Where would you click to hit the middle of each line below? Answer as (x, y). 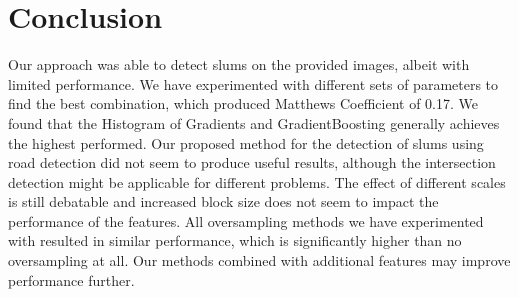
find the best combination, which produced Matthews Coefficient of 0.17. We (243, 103)
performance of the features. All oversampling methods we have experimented (246, 220)
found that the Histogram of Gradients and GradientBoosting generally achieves (254, 122)
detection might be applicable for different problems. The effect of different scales (257, 181)
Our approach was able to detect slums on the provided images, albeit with (239, 64)
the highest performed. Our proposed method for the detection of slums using (246, 142)
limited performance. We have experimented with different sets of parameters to (253, 83)
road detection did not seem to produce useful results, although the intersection (252, 162)
